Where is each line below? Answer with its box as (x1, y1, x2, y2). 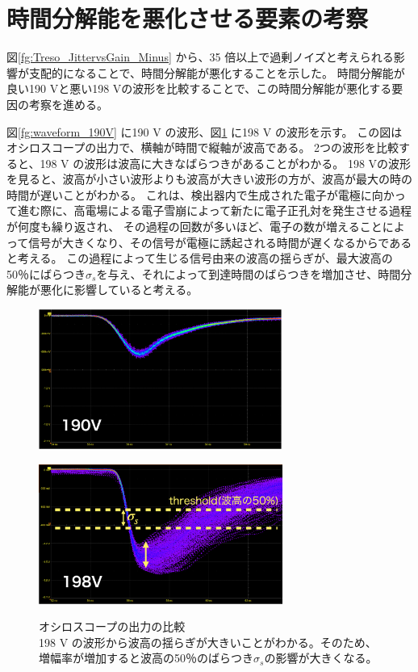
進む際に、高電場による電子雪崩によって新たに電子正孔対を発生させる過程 (17, 202, 412, 219)
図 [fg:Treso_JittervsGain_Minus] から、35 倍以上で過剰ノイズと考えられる (6, 48, 394, 65)
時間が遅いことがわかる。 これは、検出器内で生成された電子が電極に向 (6, 186, 383, 203)
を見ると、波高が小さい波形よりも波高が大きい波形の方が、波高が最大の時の (6, 170, 412, 187)
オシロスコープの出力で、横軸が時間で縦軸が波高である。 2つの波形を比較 (6, 139, 399, 156)
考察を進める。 (28, 95, 108, 112)
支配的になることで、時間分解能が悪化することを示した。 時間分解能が (28, 64, 405, 81)
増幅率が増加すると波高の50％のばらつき (39, 649, 253, 666)
